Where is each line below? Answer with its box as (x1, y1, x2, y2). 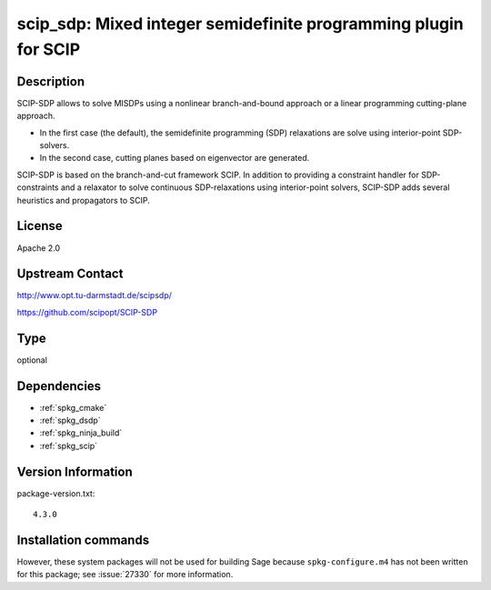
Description (16, 74, 85, 89)
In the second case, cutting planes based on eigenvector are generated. (39, 153, 310, 164)
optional (16, 355, 47, 365)
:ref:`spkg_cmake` (39, 402, 107, 413)
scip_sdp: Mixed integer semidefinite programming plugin (16, 14, 464, 34)
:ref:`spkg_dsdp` (39, 415, 101, 425)
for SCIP (16, 39, 81, 59)
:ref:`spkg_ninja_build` (39, 427, 123, 438)
